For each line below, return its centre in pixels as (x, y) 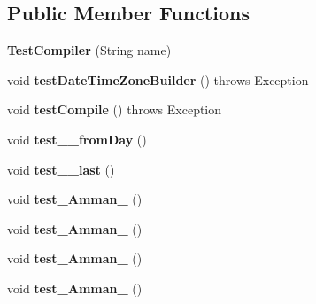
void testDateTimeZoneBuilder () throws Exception (158, 79)
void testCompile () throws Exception (115, 109)
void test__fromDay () (77, 139)
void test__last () (61, 169)
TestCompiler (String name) (89, 50)
